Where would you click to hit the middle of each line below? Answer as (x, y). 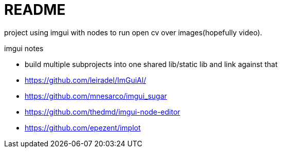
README (35, 10)
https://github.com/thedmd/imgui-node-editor (102, 112)
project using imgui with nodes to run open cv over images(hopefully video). (133, 32)
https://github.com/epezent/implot (83, 127)
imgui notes (24, 48)
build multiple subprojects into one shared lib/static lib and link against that (151, 64)
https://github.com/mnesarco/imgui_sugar (96, 96)
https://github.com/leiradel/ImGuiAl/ (86, 80)
